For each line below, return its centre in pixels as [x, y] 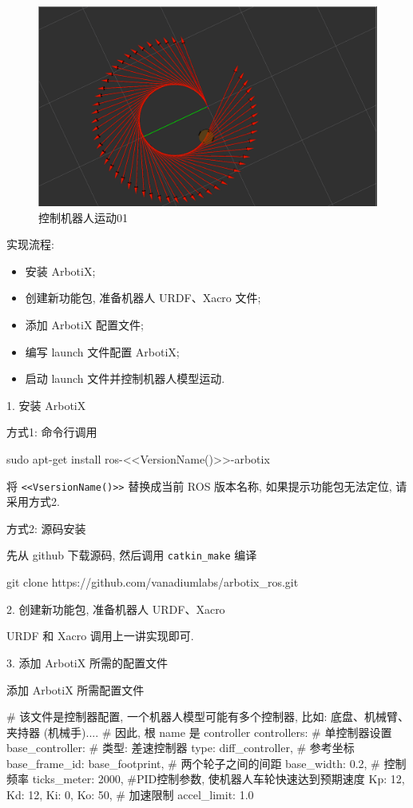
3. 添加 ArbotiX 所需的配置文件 [87, 662]
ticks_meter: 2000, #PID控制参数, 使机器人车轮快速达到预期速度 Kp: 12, [218, 779]
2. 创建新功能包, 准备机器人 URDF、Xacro [116, 609]
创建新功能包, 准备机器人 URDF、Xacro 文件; [143, 298]
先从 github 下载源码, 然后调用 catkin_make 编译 [132, 555]
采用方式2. [33, 502]
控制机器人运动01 [83, 217]
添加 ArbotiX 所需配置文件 [75, 689]
